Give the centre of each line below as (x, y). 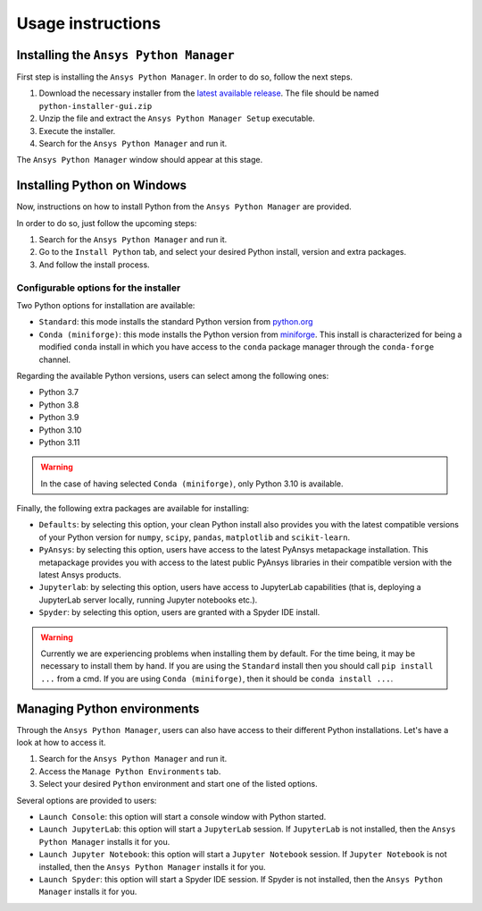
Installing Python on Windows (102, 186)
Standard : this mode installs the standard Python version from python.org (176, 322)
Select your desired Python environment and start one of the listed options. (178, 784)
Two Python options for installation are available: (106, 306)
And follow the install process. (95, 265)
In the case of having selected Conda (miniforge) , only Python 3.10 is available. (192, 484)
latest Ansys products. (80, 575)
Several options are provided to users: (87, 800)
